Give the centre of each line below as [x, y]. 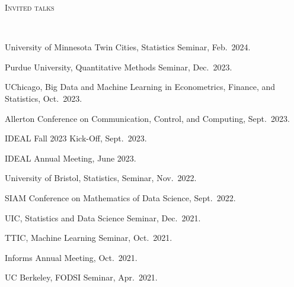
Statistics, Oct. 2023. [44, 98]
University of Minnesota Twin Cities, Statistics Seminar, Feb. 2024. [128, 47]
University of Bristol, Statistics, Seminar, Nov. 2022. [101, 178]
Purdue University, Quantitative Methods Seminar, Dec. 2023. [119, 67]
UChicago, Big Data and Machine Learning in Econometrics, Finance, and [140, 87]
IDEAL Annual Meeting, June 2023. [71, 158]
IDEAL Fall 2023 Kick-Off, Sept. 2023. [76, 138]
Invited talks [30, 7]
